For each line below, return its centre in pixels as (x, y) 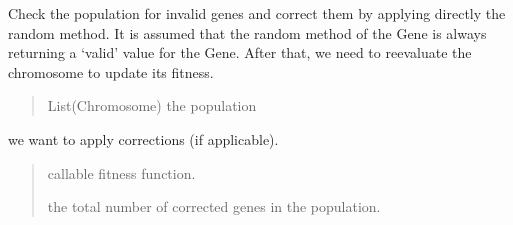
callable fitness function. (121, 172)
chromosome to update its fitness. (111, 71)
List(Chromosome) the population (152, 105)
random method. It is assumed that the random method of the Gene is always (247, 32)
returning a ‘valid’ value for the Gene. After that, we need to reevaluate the (240, 52)
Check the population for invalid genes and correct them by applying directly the (257, 13)
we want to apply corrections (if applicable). (143, 138)
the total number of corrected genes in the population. (214, 206)
